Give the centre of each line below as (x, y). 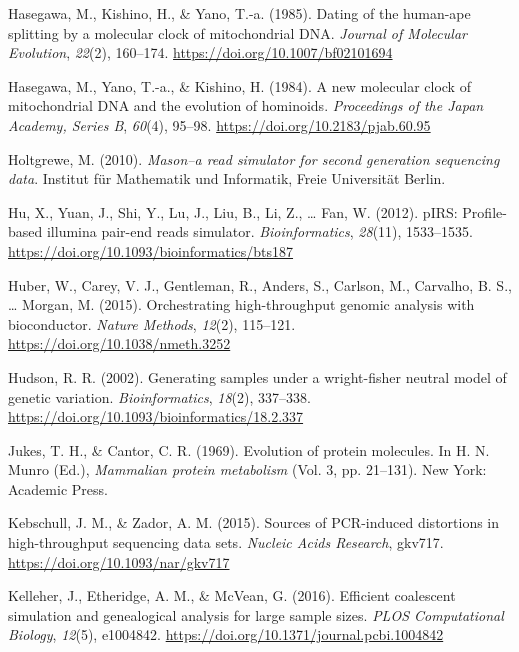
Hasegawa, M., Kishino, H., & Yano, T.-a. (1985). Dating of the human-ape (239, 13)
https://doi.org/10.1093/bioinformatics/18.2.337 (156, 416)
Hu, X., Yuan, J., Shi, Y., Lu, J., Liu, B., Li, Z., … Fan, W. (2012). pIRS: (233, 211)
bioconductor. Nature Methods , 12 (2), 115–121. (152, 323)
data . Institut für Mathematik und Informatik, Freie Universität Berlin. (227, 178)
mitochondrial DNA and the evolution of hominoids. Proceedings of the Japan (246, 105)
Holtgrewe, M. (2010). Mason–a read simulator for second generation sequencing (254, 158)
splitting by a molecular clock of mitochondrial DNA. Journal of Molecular (237, 32)
